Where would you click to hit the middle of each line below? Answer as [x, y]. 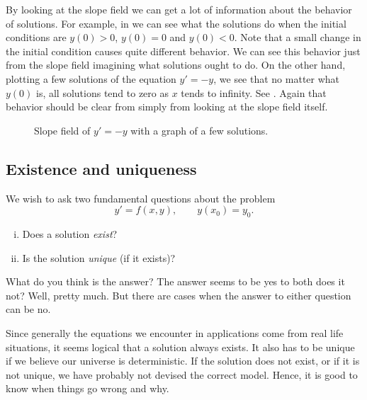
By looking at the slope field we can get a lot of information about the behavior [179, 9]
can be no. [28, 309]
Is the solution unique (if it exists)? [99, 257]
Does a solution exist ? [70, 233]
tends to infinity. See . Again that [254, 92]
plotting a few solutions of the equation [91, 78]
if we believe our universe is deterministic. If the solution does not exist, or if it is [183, 361]
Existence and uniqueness [101, 168]
